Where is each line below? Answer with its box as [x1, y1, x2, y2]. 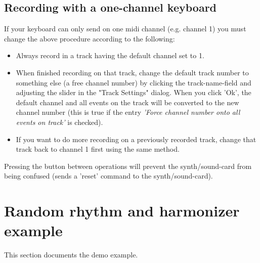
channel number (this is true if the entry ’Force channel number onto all [16, 107, 240, 117]
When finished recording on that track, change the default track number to [16, 67, 249, 77]
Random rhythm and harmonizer [4, 200, 240, 221]
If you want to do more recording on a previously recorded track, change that [16, 134, 256, 144]
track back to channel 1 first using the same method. [16, 144, 180, 154]
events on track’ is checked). [16, 116, 103, 127]
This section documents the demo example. [4, 249, 138, 260]
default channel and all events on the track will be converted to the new [16, 97, 239, 107]
